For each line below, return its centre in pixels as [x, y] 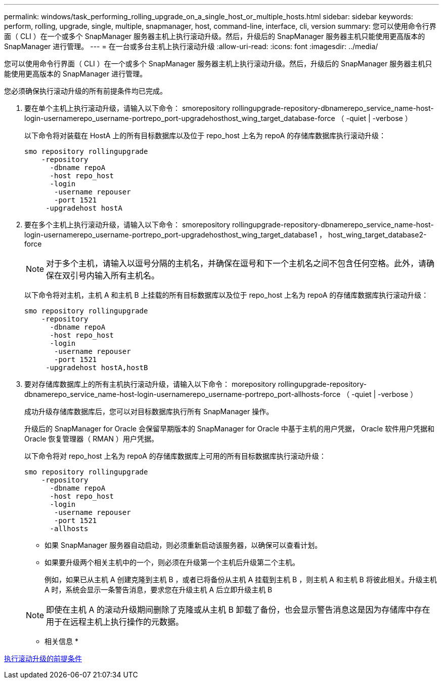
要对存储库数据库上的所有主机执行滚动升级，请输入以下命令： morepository [150, 384]
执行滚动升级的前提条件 [43, 658]
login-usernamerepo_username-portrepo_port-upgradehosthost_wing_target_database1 [171, 235]
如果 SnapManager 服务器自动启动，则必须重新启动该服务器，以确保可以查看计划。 [183, 545]
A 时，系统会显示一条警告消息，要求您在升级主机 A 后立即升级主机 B [159, 590]
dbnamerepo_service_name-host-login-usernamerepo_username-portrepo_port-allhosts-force [183, 394]
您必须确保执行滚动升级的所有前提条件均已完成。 [85, 91]
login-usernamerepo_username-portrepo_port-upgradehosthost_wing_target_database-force [180, 118]
